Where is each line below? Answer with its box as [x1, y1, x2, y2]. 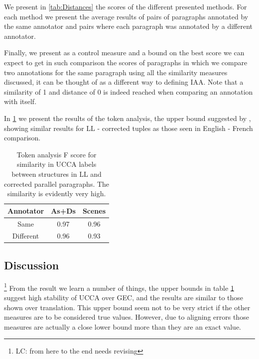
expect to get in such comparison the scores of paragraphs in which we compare [4, 57, 248, 67]
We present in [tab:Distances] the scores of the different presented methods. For [4, 1, 247, 11]
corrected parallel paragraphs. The [4, 178, 110, 189]
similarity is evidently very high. [7, 188, 106, 199]
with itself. [4, 96, 37, 107]
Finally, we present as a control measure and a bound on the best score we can [4, 47, 245, 58]
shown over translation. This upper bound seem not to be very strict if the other [4, 302, 251, 312]
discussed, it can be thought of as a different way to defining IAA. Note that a [4, 77, 244, 87]
